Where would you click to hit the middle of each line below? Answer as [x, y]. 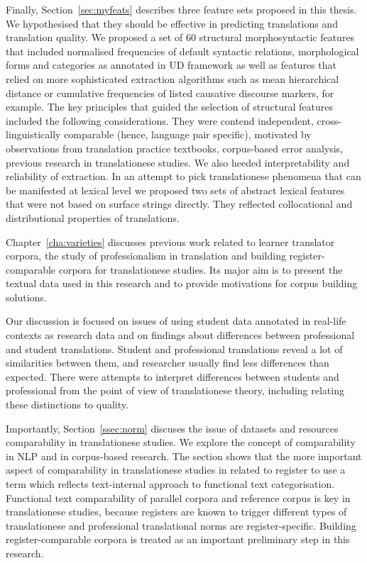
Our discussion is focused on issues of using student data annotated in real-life [176, 321]
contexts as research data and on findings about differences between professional [180, 335]
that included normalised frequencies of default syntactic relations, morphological [182, 51]
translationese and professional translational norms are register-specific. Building [181, 525]
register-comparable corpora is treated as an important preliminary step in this [178, 539]
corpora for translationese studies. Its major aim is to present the [201, 269]
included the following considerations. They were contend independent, [160, 120]
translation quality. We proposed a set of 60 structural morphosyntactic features [180, 37]
